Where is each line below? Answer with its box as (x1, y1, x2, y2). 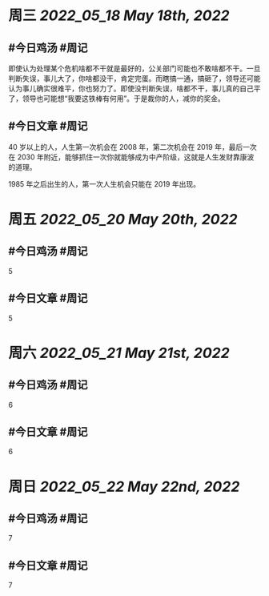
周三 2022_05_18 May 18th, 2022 (8, 6, 230, 25)
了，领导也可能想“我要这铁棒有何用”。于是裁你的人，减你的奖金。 (8, 94, 226, 103)
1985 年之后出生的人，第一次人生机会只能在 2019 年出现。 (8, 179, 200, 188)
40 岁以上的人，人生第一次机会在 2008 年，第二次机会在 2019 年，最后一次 (8, 142, 258, 151)
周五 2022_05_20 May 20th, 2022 (8, 211, 238, 228)
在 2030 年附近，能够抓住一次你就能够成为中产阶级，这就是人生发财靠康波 (8, 152, 255, 162)
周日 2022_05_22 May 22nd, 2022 (8, 477, 240, 496)
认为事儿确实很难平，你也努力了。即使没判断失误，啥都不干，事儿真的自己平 (8, 84, 261, 93)
